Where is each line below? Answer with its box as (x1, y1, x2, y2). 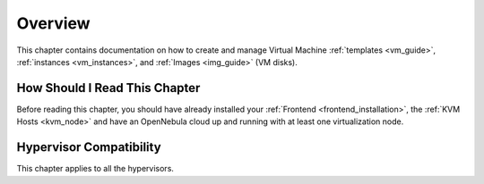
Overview (16, 13, 91, 33)
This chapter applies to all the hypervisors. (16, 163, 175, 174)
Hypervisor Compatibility (16, 139, 161, 155)
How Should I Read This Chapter (16, 80, 201, 96)
